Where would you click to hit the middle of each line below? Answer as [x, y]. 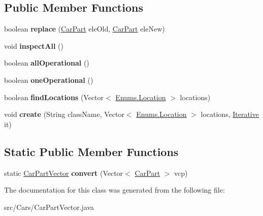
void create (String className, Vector [64, 114]
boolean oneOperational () [49, 80]
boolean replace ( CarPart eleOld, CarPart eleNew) [85, 29]
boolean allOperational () [47, 63]
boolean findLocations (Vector [54, 97]
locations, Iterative [230, 114]
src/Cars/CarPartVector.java [49, 207]
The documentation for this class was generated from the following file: [114, 190]
